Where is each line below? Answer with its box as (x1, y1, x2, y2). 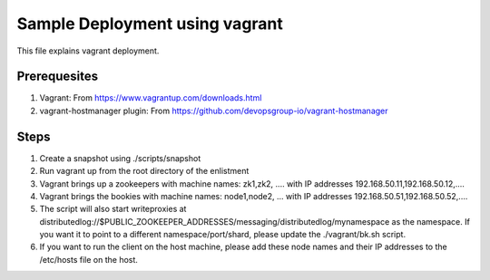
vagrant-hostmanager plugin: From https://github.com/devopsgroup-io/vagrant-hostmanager (39, 105, 389, 116)
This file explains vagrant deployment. (16, 45, 160, 56)
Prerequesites (16, 69, 99, 84)
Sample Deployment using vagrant (16, 14, 283, 34)
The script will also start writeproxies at (39, 204, 187, 215)
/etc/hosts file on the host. (39, 254, 138, 265)
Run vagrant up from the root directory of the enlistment (39, 166, 250, 177)
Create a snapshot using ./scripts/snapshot (39, 152, 201, 163)
